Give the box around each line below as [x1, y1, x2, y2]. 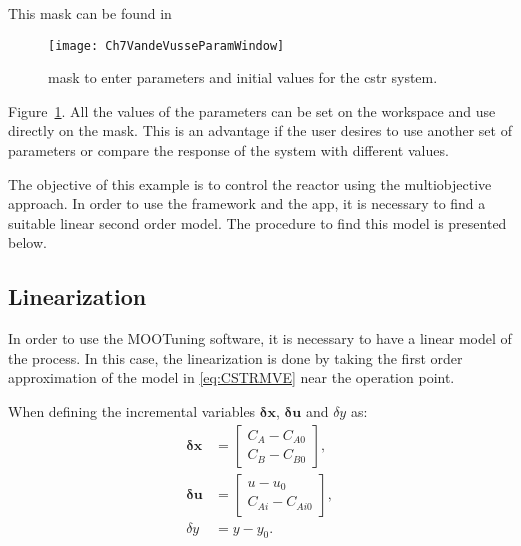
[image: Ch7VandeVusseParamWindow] [48, 38, 285, 53]
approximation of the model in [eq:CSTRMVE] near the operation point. [8, 367, 455, 388]
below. [8, 232, 47, 253]
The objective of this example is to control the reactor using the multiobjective [8, 173, 492, 194]
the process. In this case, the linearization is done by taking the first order [8, 347, 463, 368]
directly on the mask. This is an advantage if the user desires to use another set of [8, 120, 512, 141]
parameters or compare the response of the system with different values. [8, 140, 449, 161]
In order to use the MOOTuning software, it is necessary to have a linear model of [8, 328, 512, 349]
